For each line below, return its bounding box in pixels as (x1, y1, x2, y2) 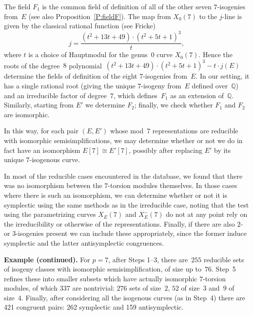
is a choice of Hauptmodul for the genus (28, 49, 148, 60)
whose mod (110, 126, 144, 136)
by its (214, 145, 231, 155)
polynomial (69, 60, 102, 70)
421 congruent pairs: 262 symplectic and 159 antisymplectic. (4, 302, 184, 312)
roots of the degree (4, 60, 60, 70)
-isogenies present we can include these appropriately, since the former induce (16, 228, 247, 238)
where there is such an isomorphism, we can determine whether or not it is (4, 189, 227, 200)
